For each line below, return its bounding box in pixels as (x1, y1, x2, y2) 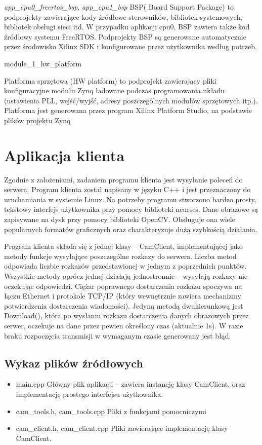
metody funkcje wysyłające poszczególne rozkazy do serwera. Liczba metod (4, 250, 237, 261)
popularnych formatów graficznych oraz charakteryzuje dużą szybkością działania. (4, 224, 257, 234)
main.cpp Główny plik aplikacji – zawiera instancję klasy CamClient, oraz (16, 379, 245, 389)
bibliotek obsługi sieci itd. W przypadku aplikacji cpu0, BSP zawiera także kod (4, 21, 250, 32)
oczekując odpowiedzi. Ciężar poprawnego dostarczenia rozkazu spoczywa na (4, 280, 242, 291)
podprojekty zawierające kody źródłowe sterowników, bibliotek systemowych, (4, 11, 242, 22)
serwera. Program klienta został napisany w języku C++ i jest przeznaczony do (4, 184, 251, 195)
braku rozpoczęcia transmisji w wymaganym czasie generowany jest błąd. (4, 330, 231, 341)
